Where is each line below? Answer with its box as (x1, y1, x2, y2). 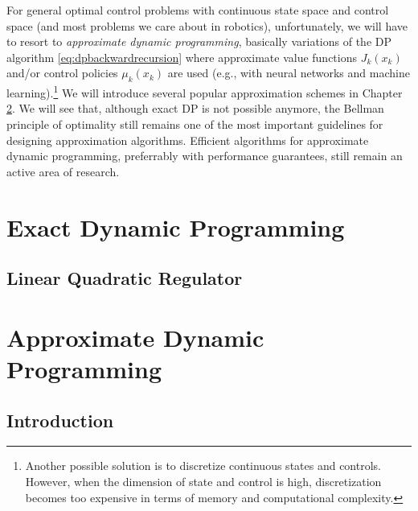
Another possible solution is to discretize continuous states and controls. (25, 457, 381, 474)
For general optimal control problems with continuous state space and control (6, 2, 389, 18)
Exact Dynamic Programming (6, 210, 345, 243)
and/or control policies (6, 64, 118, 81)
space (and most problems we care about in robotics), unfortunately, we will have (6, 17, 408, 34)
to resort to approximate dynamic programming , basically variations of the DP (6, 33, 391, 50)
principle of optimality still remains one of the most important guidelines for (6, 116, 383, 133)
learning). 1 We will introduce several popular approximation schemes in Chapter (6, 82, 403, 101)
